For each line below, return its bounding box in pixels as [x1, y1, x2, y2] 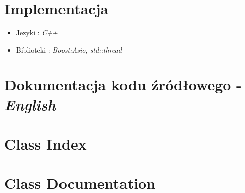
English [4, 93, 56, 115]
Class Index [4, 133, 87, 154]
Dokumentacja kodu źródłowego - [4, 74, 242, 94]
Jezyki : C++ [16, 27, 58, 38]
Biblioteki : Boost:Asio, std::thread [16, 44, 122, 55]
